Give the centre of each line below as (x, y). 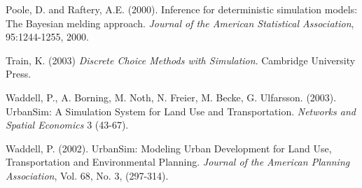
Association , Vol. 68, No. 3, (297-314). (87, 175)
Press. (19, 74)
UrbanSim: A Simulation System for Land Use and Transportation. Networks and (181, 111)
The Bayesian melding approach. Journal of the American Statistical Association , (180, 23)
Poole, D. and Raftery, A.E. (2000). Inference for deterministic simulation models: (182, 9)
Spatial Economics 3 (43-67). (67, 125)
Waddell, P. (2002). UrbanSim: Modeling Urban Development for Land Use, (169, 148)
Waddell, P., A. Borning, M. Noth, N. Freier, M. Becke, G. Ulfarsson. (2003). (171, 97)
